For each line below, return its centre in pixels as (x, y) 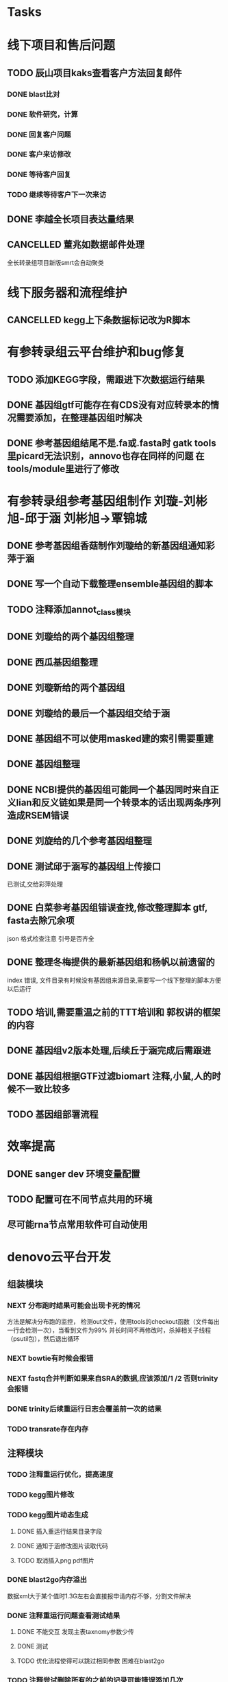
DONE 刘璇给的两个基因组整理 (71, 636)
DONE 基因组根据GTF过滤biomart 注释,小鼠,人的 (110, 1076)
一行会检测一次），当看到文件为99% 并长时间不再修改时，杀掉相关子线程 (109, 1330)
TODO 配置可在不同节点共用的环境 (80, 1199)
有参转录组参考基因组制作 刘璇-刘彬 (107, 501)
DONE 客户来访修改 (39, 154)
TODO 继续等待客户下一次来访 (57, 195)
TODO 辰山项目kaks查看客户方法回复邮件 (95, 73)
